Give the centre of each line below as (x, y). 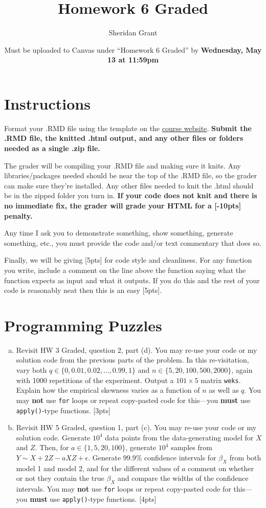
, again (242, 370)
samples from (192, 447)
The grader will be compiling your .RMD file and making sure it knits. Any (123, 165)
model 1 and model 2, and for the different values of (98, 468)
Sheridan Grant (133, 33)
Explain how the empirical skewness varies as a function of (108, 390)
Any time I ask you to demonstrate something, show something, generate (119, 233)
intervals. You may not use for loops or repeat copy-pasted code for (124, 489)
